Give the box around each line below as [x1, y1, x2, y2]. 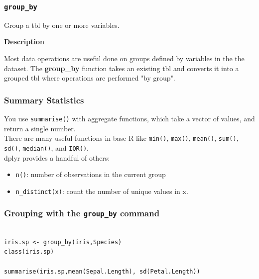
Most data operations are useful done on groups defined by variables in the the [4, 53, 245, 63]
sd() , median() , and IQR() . [4, 142, 89, 153]
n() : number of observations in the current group [15, 169, 166, 180]
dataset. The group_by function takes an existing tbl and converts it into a [4, 63, 239, 73]
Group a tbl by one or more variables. [4, 19, 120, 30]
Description [4, 36, 45, 47]
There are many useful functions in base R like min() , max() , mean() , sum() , [4, 133, 239, 143]
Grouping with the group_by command [4, 207, 160, 219]
